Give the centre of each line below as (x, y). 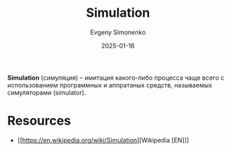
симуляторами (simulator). (47, 92)
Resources (39, 121)
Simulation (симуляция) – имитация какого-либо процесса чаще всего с (116, 78)
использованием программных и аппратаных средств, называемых (110, 85)
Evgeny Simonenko (118, 32)
